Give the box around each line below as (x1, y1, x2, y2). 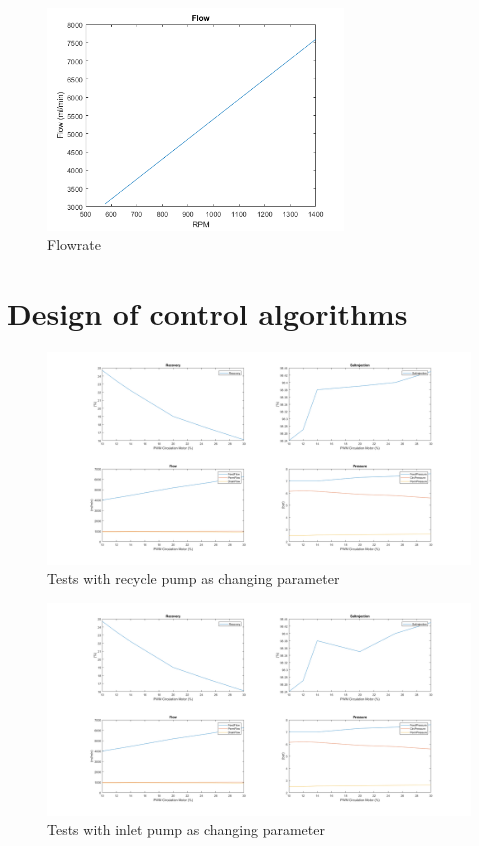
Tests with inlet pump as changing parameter (47, 819, 325, 840)
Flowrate (47, 234, 101, 255)
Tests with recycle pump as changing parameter (47, 568, 340, 589)
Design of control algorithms (7, 292, 408, 333)
